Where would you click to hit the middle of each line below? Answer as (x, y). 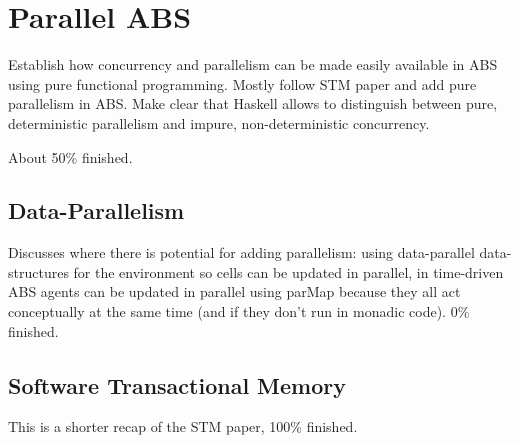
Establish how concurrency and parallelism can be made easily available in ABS (253, 64)
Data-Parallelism (96, 210)
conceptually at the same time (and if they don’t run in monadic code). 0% (239, 311)
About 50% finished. (70, 156)
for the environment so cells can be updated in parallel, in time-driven (288, 271)
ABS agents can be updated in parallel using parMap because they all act (234, 291)
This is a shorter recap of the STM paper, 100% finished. (183, 426)
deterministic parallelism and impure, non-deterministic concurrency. (219, 122)
